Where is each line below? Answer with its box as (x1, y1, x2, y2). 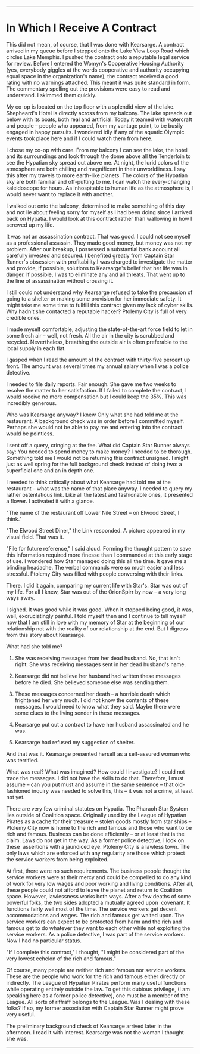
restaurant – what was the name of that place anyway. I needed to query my (6, 484, 192, 492)
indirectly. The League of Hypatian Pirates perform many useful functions (6, 979, 186, 986)
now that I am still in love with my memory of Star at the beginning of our (6, 619, 185, 626)
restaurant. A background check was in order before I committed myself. (6, 417, 185, 424)
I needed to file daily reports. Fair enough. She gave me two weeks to (6, 380, 177, 388)
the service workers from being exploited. (6, 855, 109, 863)
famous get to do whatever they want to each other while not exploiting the (6, 924, 190, 931)
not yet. (6, 793, 25, 800)
